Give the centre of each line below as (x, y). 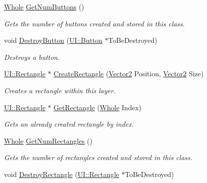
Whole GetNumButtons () (44, 6)
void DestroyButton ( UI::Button (53, 40)
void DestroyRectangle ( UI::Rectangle (62, 174)
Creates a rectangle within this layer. (60, 90)
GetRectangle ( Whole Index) (98, 107)
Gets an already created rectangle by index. (69, 124)
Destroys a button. (32, 57)
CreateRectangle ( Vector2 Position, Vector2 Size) (128, 74)
